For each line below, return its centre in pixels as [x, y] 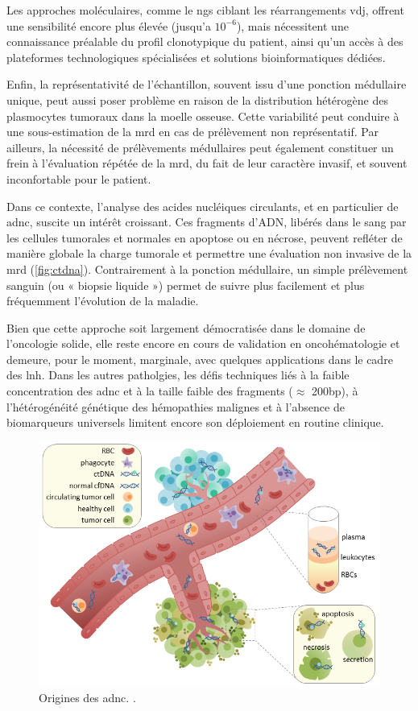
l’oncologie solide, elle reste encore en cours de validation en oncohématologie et [203, 343]
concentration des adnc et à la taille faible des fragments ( [150, 391]
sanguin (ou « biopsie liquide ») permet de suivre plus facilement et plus [186, 285]
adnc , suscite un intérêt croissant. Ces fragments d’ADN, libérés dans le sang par [207, 222]
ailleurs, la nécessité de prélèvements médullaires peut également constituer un [200, 147]
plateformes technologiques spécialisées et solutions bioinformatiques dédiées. [196, 57]
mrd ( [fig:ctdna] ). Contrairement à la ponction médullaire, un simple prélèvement [207, 269]
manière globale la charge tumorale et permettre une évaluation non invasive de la [209, 253]
